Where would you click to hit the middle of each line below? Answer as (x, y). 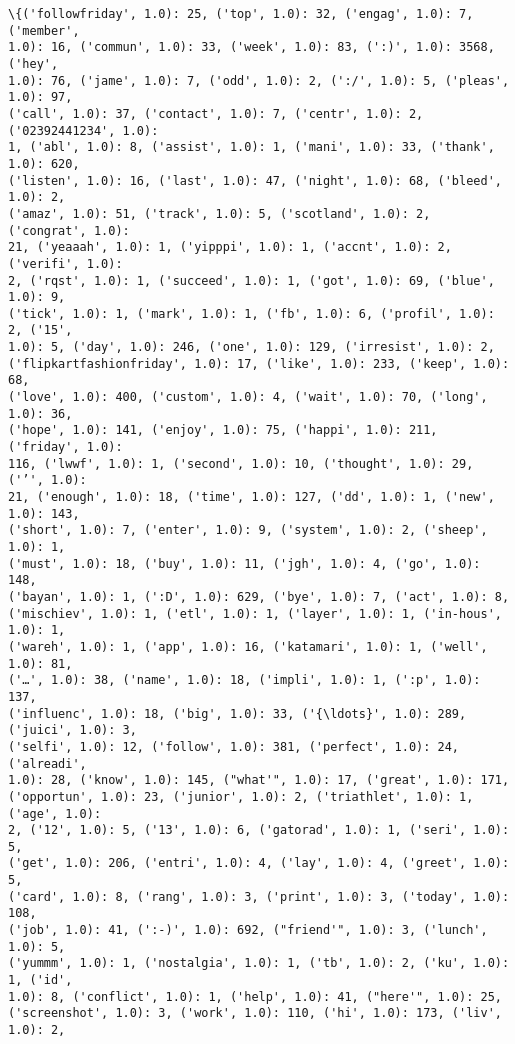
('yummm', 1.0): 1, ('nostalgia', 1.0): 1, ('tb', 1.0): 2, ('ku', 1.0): (259, 963)
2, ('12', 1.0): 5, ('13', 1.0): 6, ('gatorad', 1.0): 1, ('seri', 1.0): (259, 830)
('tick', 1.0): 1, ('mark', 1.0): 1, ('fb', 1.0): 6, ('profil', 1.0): (251, 313)
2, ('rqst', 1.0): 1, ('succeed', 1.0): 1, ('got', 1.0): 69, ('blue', (251, 280)
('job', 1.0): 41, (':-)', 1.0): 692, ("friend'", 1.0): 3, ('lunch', (248, 930)
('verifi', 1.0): (65, 263)
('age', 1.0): (55, 813)
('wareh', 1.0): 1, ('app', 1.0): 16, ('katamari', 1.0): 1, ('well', (248, 646)
